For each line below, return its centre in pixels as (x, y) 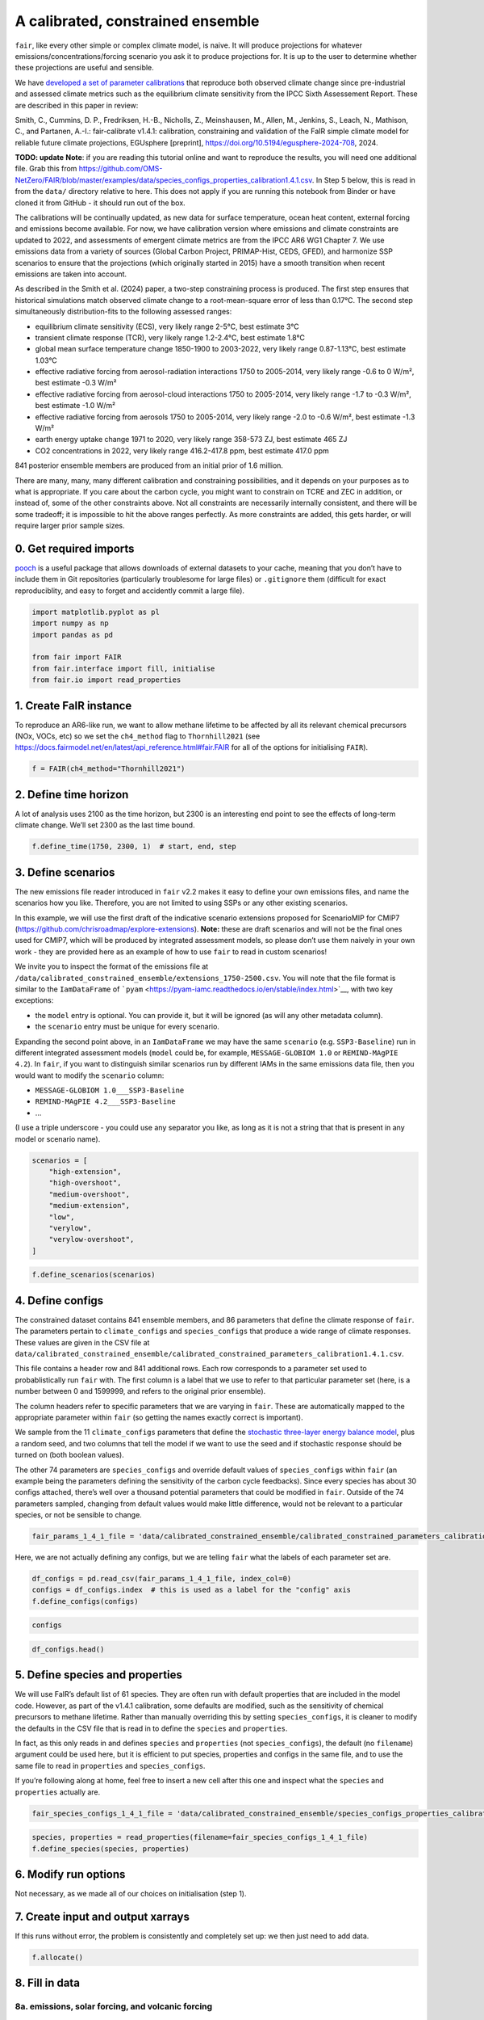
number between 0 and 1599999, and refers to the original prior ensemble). (140, 1391)
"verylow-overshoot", (92, 1239)
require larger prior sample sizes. (70, 526)
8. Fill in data (48, 1983)
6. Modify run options (70, 1874)
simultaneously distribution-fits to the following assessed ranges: (123, 312)
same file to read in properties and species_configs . (110, 1765)
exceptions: (34, 1000)
